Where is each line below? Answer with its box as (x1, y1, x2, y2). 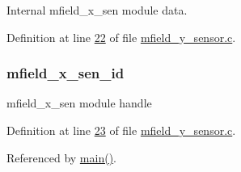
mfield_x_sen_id (6, 63, 125, 83)
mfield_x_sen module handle (6, 94, 152, 111)
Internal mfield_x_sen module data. (6, 2, 188, 18)
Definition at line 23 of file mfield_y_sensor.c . (6, 122, 236, 138)
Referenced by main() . (6, 149, 116, 166)
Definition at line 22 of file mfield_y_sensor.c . (6, 28, 236, 45)
